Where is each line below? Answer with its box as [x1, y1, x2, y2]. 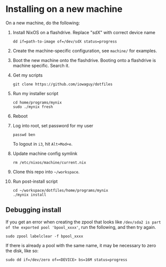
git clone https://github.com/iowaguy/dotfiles [12, 82, 113, 87]
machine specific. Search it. [12, 62, 70, 68]
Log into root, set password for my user [12, 122, 93, 128]
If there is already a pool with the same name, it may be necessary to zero [5, 242, 156, 248]
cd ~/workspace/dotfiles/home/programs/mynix [12, 188, 108, 193]
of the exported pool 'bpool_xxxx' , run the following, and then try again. [5, 224, 156, 230]
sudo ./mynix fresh [12, 104, 53, 109]
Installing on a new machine [5, 3, 123, 15]
